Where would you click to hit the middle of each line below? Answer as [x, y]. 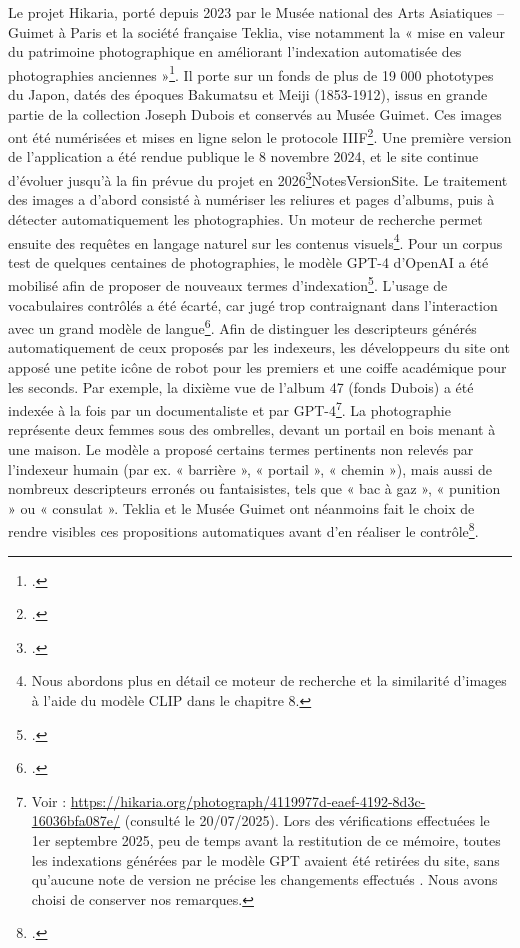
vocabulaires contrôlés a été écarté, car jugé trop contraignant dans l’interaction [253, 304]
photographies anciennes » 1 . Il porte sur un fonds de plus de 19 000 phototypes [251, 73]
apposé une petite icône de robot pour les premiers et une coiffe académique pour [257, 367]
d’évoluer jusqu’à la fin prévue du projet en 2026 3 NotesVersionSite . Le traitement [258, 178]
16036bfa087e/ [76, 820]
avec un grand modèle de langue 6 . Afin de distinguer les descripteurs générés [242, 326]
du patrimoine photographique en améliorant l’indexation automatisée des [235, 51]
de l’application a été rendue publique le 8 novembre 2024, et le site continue [243, 156]
